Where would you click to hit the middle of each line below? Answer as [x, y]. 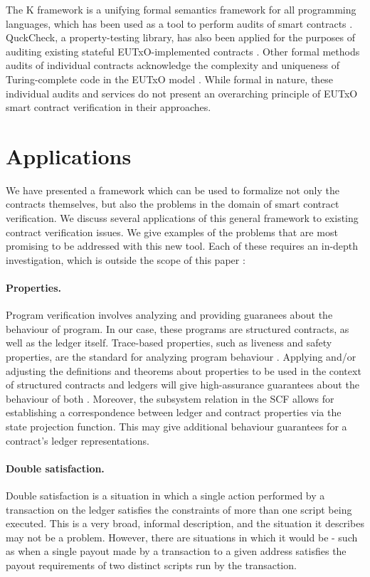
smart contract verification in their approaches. [109, 107]
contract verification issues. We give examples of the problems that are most [172, 232]
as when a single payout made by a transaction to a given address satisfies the [176, 551]
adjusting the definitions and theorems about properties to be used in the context [184, 370]
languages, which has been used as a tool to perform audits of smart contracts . [179, 23]
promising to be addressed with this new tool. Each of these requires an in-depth [182, 246]
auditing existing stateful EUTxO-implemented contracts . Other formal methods [183, 51]
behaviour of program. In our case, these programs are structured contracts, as [178, 328]
